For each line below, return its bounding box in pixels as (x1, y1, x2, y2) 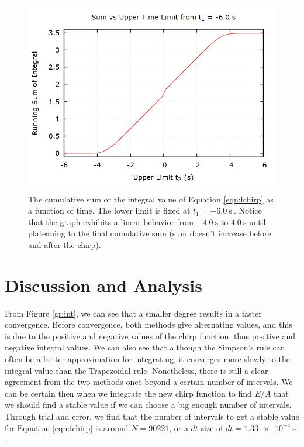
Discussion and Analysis (5, 273, 202, 297)
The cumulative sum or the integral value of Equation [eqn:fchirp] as (28, 192, 274, 205)
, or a (169, 421, 188, 434)
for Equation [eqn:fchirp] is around (5, 421, 129, 434)
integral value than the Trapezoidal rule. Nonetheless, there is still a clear (5, 364, 268, 376)
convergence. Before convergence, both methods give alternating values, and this (5, 318, 292, 331)
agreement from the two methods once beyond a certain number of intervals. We (5, 376, 293, 388)
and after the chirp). (28, 238, 101, 250)
